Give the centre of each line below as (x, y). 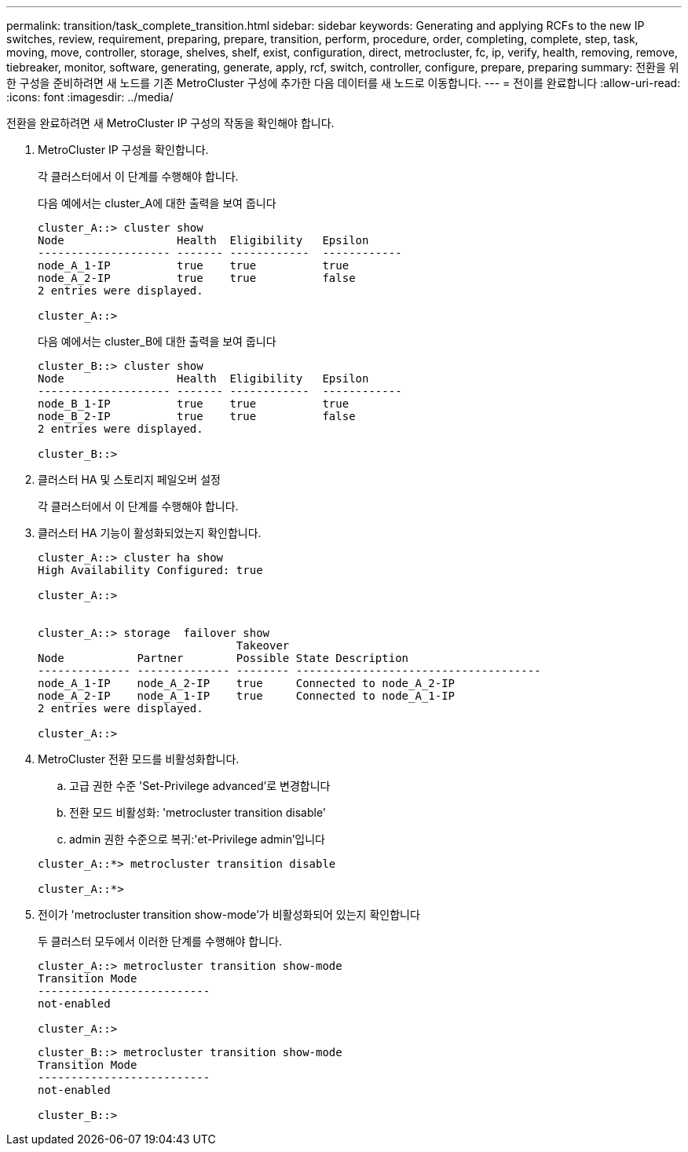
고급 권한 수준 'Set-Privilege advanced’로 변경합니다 (200, 786)
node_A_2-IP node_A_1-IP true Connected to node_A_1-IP (247, 696)
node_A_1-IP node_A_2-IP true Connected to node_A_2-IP (247, 683)
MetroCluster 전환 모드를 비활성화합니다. (139, 759)
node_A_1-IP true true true (194, 265)
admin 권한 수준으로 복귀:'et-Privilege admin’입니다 (197, 839)
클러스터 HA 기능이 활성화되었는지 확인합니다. (150, 533)
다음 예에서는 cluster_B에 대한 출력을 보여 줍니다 (157, 341)
